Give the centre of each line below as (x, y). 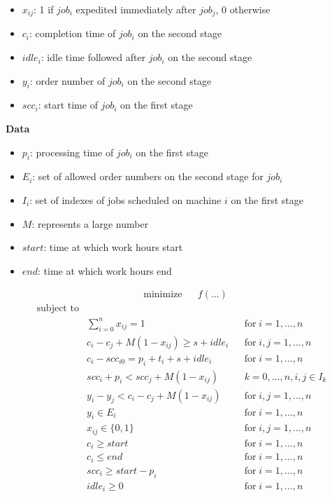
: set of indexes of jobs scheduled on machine (125, 200)
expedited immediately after (136, 9)
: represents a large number (90, 223)
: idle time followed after (93, 57)
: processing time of (72, 152)
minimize (163, 295)
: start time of (68, 105)
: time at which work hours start (113, 247)
